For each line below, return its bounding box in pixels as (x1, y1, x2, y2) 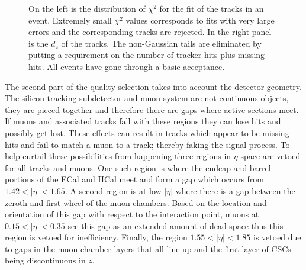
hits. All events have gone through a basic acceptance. (28, 60, 225, 72)
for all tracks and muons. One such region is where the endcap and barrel (5, 161, 271, 173)
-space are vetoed (237, 150, 301, 162)
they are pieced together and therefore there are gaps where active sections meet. (5, 103, 299, 115)
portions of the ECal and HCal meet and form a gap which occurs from (5, 173, 265, 185)
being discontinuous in (5, 254, 86, 266)
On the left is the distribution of (28, 2, 146, 14)
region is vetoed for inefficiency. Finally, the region (5, 231, 188, 243)
